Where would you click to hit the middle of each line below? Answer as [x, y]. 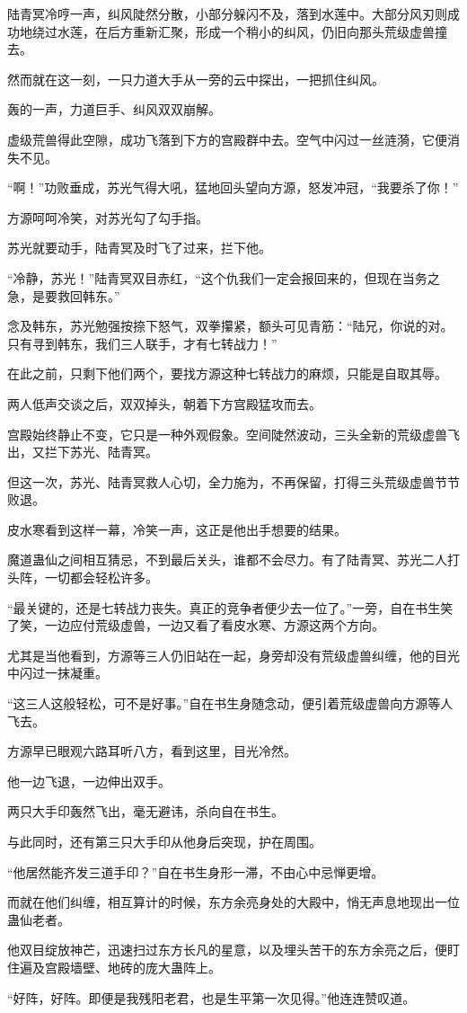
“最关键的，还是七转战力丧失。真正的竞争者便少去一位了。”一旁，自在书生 [224, 607]
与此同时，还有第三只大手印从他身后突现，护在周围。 [164, 841]
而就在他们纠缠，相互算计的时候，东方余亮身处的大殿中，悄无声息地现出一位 [233, 902]
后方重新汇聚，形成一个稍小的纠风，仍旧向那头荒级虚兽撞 [277, 31]
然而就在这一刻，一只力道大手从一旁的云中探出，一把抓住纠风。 [196, 79]
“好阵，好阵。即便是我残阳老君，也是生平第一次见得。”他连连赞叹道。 [211, 997]
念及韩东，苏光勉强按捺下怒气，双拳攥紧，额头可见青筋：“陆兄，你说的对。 [230, 326]
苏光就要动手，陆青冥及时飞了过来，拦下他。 [139, 248]
